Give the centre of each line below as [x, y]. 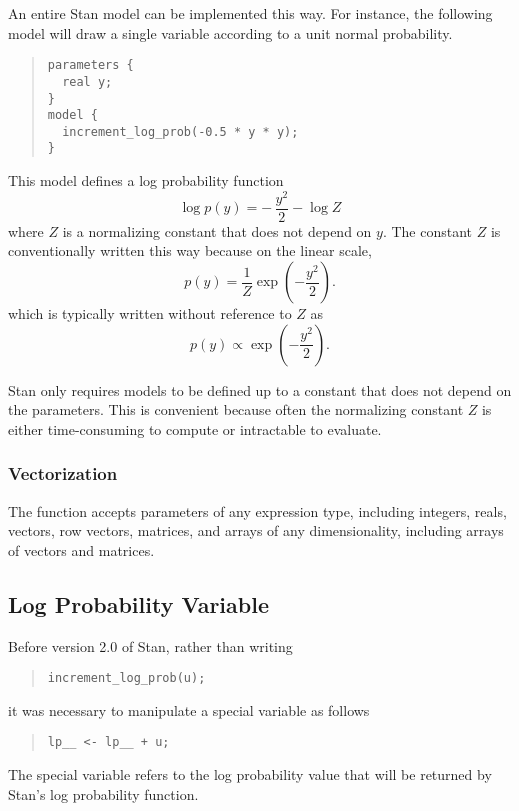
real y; [87, 81]
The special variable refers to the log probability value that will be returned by [250, 774]
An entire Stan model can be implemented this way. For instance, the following [250, 13]
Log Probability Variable [138, 603]
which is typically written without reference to [150, 313]
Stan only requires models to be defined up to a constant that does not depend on [260, 389]
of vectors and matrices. [81, 549]
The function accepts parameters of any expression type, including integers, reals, [257, 510]
